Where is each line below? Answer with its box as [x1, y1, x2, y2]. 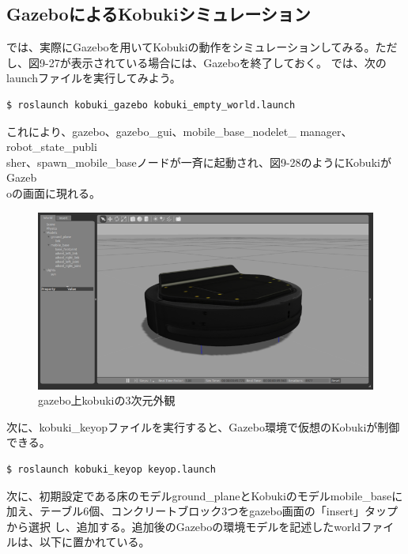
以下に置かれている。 [39, 533, 150, 550]
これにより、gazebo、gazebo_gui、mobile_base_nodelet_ [6, 122, 297, 139]
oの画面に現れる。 [6, 184, 100, 201]
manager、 [300, 122, 353, 139]
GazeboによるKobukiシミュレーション [6, 2, 311, 26]
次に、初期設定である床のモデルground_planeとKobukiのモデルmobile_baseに [6, 487, 403, 503]
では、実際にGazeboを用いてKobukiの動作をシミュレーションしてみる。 [6, 39, 376, 55]
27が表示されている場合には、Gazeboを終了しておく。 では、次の [48, 54, 387, 70]
